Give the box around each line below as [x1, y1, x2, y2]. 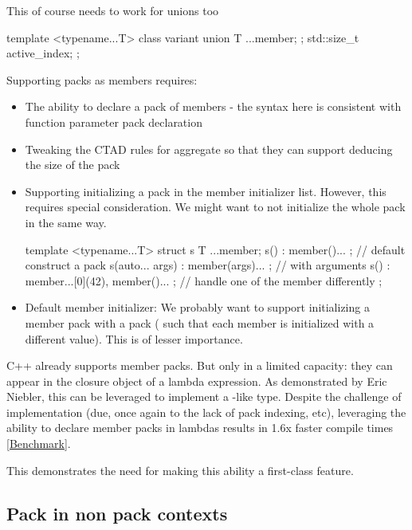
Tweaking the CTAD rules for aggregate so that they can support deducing [25, 140, 393, 157]
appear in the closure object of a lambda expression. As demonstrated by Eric [6, 372, 387, 389]
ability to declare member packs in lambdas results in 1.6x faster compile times [6, 419, 394, 436]
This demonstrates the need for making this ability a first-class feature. [6, 461, 354, 478]
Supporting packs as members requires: [6, 71, 198, 88]
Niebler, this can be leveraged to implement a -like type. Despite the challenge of [6, 388, 402, 405]
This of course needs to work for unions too [6, 2, 219, 18]
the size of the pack [25, 156, 120, 173]
